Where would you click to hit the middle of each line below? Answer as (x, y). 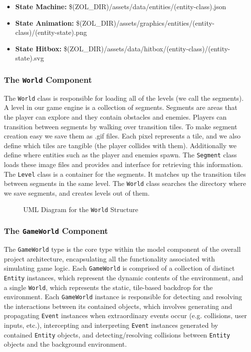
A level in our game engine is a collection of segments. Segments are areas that (121, 107)
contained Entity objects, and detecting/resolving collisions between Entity (117, 334)
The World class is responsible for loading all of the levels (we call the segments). (124, 98)
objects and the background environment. (66, 344)
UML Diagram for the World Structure (81, 209)
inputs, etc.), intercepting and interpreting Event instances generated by (111, 325)
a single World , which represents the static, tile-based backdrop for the (108, 287)
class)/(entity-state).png (51, 32)
